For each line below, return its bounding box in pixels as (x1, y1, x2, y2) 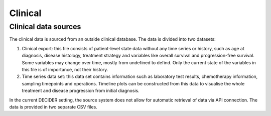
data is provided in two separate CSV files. (9, 103, 97, 110)
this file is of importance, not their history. (22, 66, 108, 72)
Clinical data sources (9, 22, 81, 31)
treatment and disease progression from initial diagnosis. (22, 88, 140, 94)
